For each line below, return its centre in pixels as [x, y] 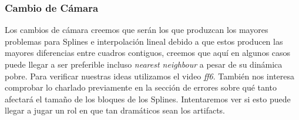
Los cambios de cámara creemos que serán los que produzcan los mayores [137, 30]
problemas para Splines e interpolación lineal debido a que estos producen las [144, 41]
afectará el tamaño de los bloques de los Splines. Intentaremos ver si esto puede [148, 99]
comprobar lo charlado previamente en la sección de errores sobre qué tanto [141, 87]
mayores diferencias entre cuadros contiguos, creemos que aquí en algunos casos [148, 53]
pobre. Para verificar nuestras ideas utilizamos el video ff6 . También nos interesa [150, 76]
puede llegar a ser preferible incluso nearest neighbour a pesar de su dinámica [144, 64]
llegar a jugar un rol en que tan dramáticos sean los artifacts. [115, 110]
